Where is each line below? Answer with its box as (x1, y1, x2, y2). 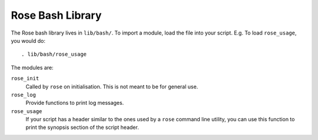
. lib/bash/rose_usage (21, 51, 87, 58)
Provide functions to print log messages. (25, 100, 124, 107)
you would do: (11, 37, 45, 44)
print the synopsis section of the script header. (25, 124, 140, 131)
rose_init (11, 75, 39, 82)
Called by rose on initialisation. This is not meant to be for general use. (25, 83, 198, 90)
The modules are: (11, 64, 54, 71)
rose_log (11, 91, 37, 98)
